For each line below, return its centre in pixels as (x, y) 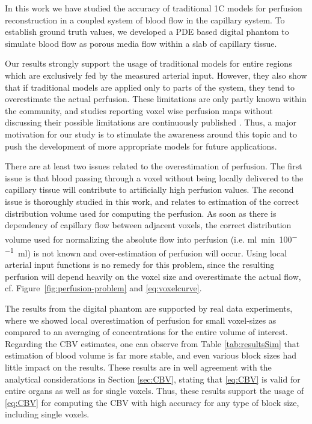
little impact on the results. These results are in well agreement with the (138, 367)
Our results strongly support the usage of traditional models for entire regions (148, 63)
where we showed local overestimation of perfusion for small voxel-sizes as (141, 320)
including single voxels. (47, 414)
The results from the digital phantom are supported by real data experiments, (149, 308)
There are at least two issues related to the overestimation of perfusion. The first (154, 166)
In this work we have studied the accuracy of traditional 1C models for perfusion (154, 8)
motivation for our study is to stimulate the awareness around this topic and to (151, 134)
